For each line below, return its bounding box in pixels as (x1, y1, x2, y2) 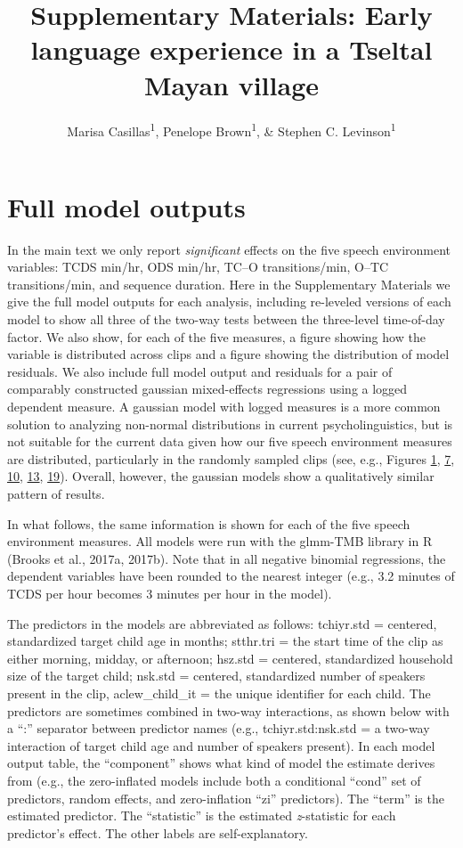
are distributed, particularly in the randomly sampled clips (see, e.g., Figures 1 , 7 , (7, 449, 455, 468)
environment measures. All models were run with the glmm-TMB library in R (7, 532, 433, 550)
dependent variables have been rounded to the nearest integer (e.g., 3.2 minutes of (7, 567, 455, 585)
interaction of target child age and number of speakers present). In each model (7, 736, 435, 754)
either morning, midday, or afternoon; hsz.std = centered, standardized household (7, 648, 453, 667)
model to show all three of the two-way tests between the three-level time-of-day (7, 310, 445, 329)
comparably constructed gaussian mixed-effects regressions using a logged (7, 379, 408, 398)
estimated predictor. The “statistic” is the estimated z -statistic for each (7, 806, 396, 825)
